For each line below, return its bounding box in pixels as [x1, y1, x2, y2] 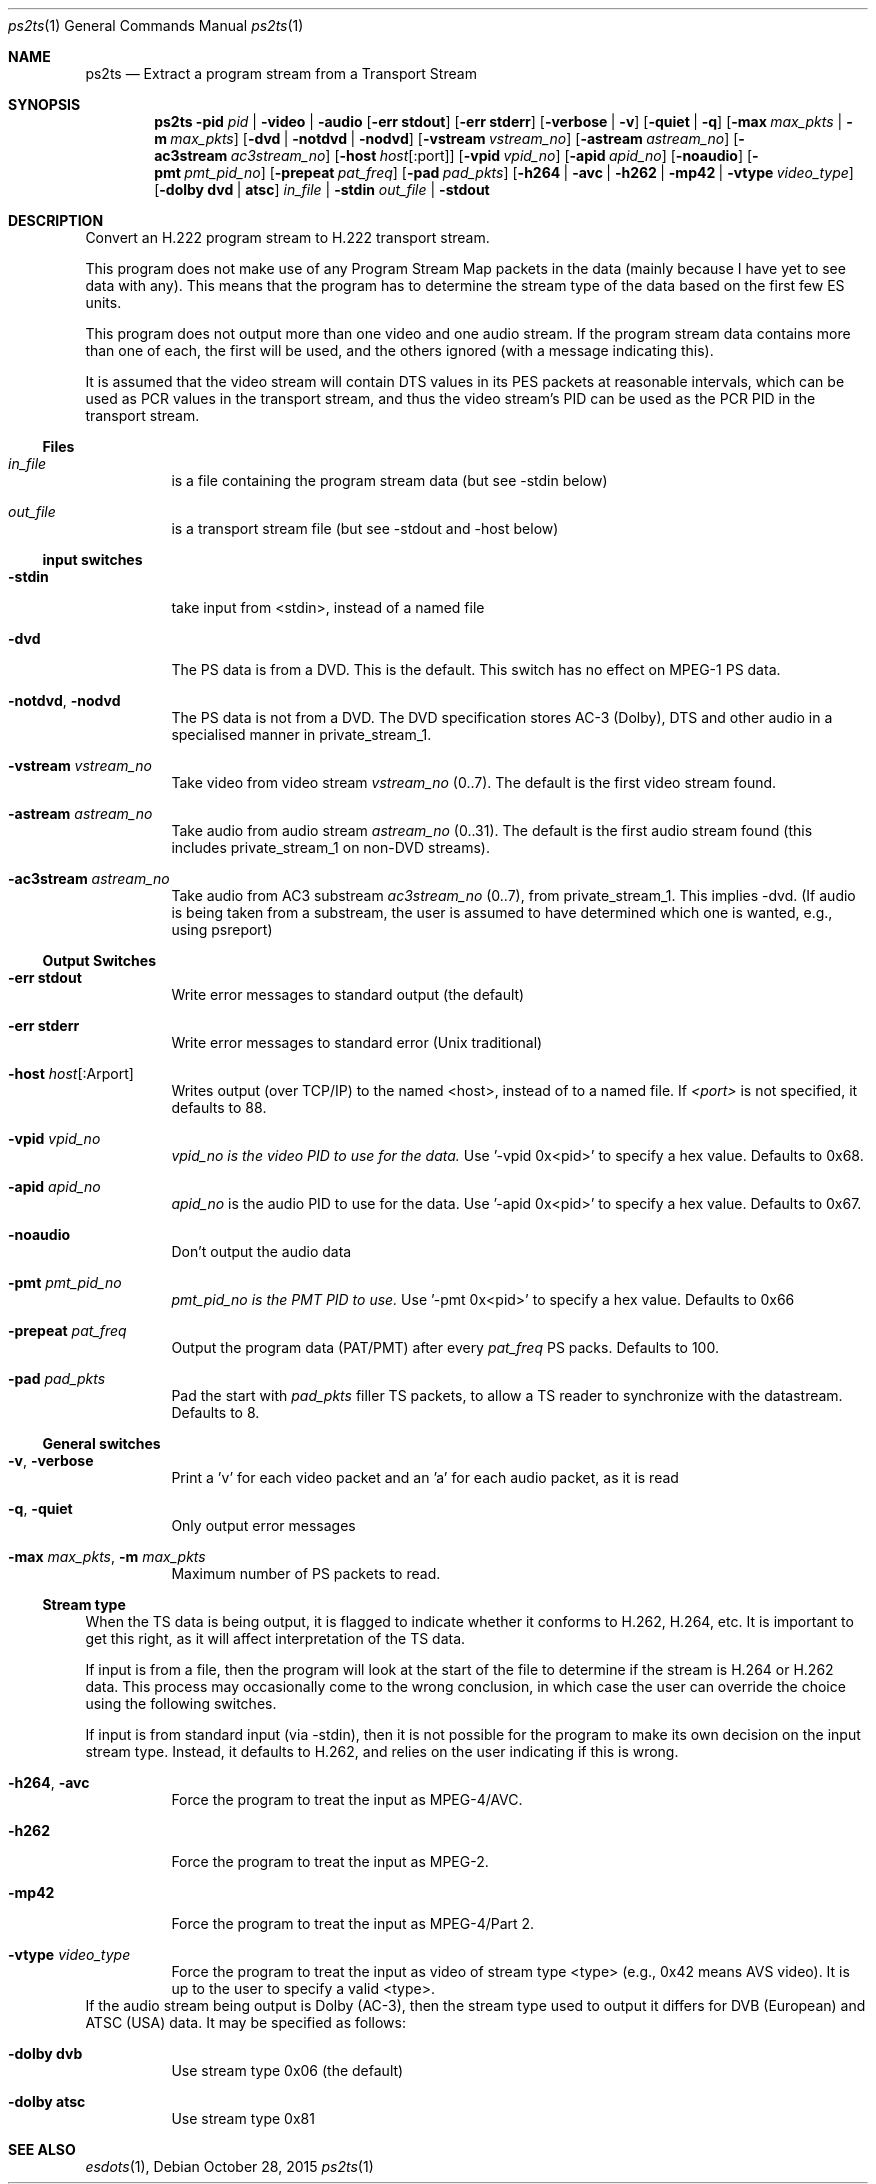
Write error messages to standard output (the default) [171, 986, 525, 1003]
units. [85, 294, 122, 311]
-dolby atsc [8, 2093, 86, 2110]
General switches [42, 1435, 161, 1452]
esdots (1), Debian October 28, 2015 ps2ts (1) [85, 2158, 374, 2175]
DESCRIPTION [8, 212, 104, 229]
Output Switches [42, 952, 156, 969]
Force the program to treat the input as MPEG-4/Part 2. [171, 1915, 535, 1932]
